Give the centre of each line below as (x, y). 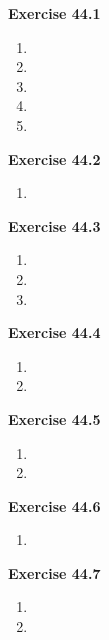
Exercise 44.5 (54, 418)
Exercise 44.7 (54, 572)
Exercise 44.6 (54, 505)
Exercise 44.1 (54, 13)
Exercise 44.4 (54, 332)
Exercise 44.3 (54, 225)
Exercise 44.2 (54, 158)
